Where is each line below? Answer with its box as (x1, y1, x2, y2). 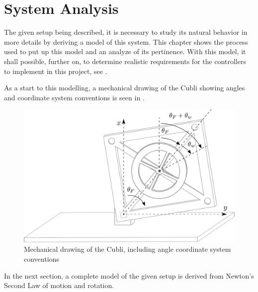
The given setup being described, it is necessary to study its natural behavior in (4, 27, 248, 37)
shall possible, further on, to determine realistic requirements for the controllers (4, 56, 246, 66)
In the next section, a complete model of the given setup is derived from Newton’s (4, 270, 254, 281)
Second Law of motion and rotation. (4, 280, 114, 291)
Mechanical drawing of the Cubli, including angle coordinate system (24, 244, 231, 254)
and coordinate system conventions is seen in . (4, 92, 145, 102)
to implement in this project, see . (4, 66, 107, 76)
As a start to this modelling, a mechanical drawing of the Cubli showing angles (4, 82, 245, 93)
